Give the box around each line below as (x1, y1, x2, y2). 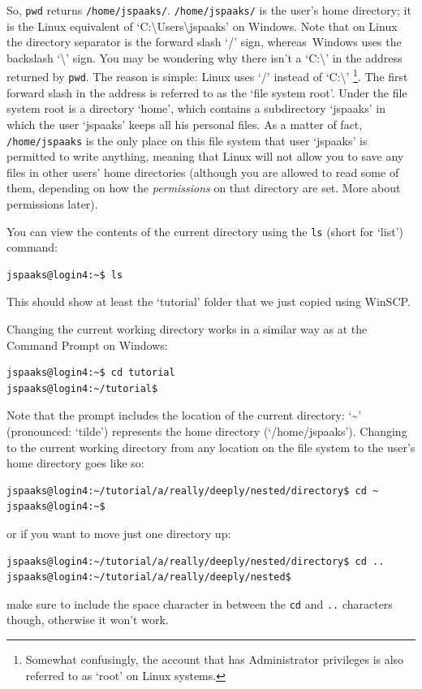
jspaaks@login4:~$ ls (6, 269, 123, 281)
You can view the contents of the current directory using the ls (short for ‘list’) (6, 222, 403, 239)
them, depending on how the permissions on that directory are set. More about (6, 179, 401, 196)
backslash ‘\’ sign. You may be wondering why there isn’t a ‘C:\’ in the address (6, 49, 403, 66)
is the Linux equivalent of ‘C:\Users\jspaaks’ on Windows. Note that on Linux (6, 17, 398, 34)
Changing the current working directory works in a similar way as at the (6, 321, 368, 337)
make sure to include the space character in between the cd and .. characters (6, 595, 393, 612)
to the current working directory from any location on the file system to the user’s (6, 438, 416, 455)
